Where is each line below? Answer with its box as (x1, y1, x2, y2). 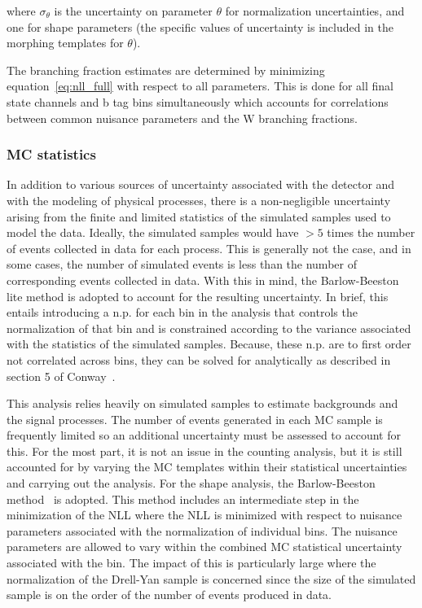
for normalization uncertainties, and (225, 2, 405, 19)
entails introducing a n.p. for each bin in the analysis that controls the (7, 304, 358, 321)
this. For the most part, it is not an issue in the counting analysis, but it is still (7, 442, 402, 459)
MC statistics (7, 144, 96, 164)
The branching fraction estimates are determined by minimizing (7, 61, 325, 78)
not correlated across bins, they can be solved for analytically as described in (7, 351, 391, 368)
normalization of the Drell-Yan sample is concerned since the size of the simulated (7, 570, 416, 587)
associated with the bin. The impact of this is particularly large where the (7, 554, 376, 571)
